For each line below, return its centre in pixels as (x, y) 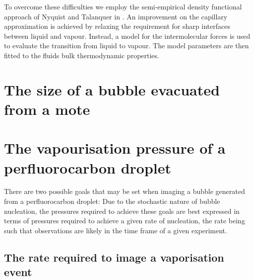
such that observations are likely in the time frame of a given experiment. (116, 230)
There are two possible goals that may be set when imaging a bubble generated (125, 191)
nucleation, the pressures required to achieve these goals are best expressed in (122, 211)
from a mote (47, 109)
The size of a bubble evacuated (112, 89)
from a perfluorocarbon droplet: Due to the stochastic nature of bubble (112, 201)
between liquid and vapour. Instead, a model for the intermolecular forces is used (127, 36)
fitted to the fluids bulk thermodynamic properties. (82, 55)
